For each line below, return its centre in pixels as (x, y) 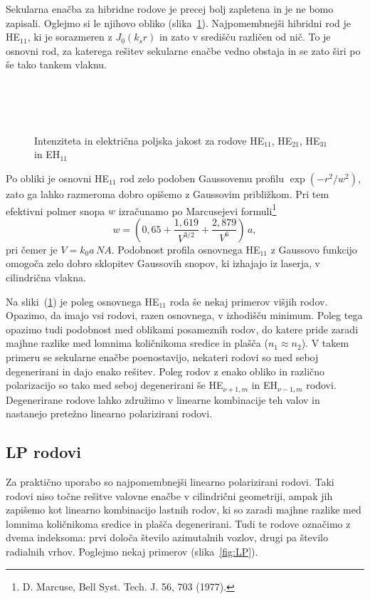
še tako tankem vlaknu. (57, 64)
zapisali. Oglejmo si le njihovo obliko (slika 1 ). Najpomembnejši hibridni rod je (179, 22)
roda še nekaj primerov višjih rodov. (249, 301)
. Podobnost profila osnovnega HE (186, 249)
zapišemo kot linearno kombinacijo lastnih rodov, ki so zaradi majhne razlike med (184, 510)
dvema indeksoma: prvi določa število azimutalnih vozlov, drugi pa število (167, 537)
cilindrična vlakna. (46, 277)
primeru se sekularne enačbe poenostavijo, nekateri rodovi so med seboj (162, 356)
